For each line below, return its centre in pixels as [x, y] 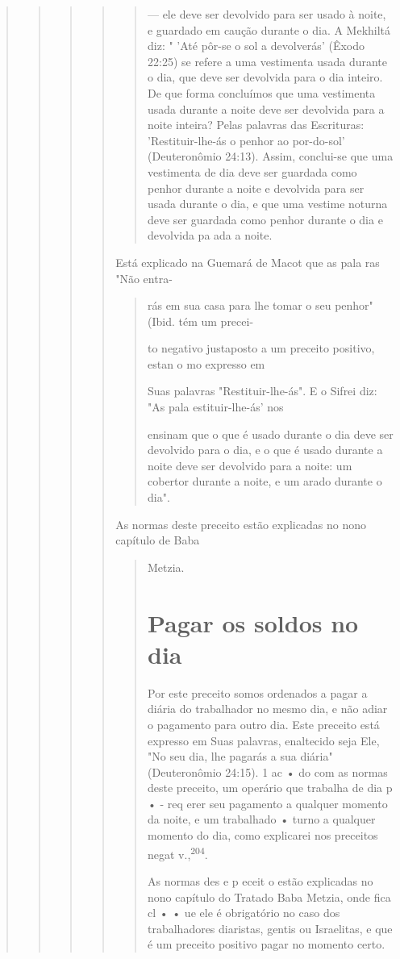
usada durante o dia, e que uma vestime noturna [267, 204]
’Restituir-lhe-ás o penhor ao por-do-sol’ [246, 140]
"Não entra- [144, 278]
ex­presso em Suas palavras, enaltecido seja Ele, [263, 740]
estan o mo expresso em [206, 363]
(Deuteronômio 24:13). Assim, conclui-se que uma [270, 156]
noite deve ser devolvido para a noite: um [250, 465]
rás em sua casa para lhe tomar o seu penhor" [260, 305]
